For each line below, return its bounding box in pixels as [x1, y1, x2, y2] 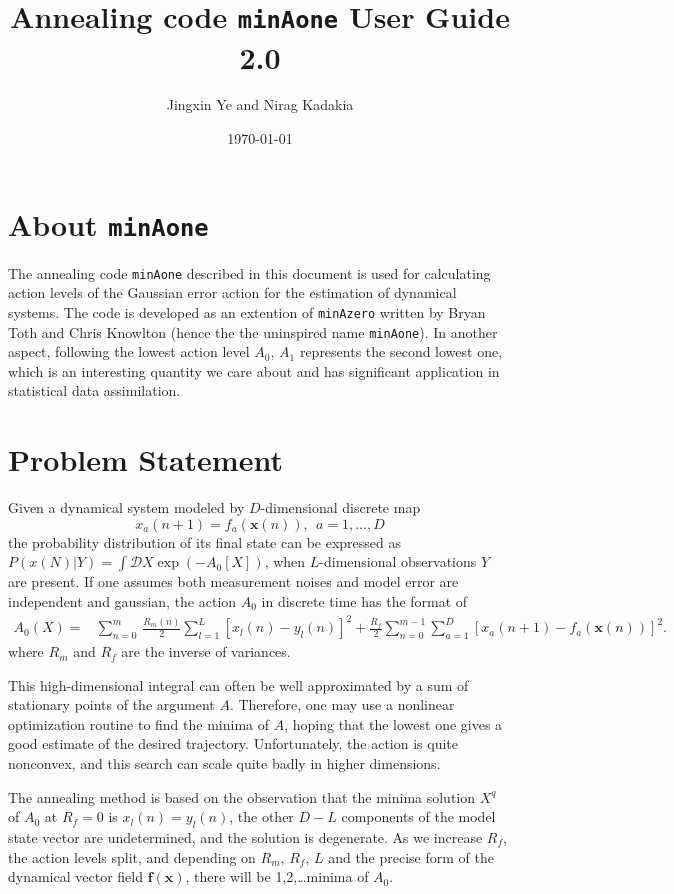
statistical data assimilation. [8, 380, 181, 401]
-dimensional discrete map [260, 497, 421, 518]
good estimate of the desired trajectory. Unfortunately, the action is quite [8, 733, 458, 754]
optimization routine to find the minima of [8, 713, 270, 734]
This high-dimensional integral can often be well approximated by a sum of [8, 674, 469, 695]
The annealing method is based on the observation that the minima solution [8, 786, 476, 807]
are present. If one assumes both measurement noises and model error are [8, 571, 459, 592]
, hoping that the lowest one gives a [284, 713, 503, 734]
